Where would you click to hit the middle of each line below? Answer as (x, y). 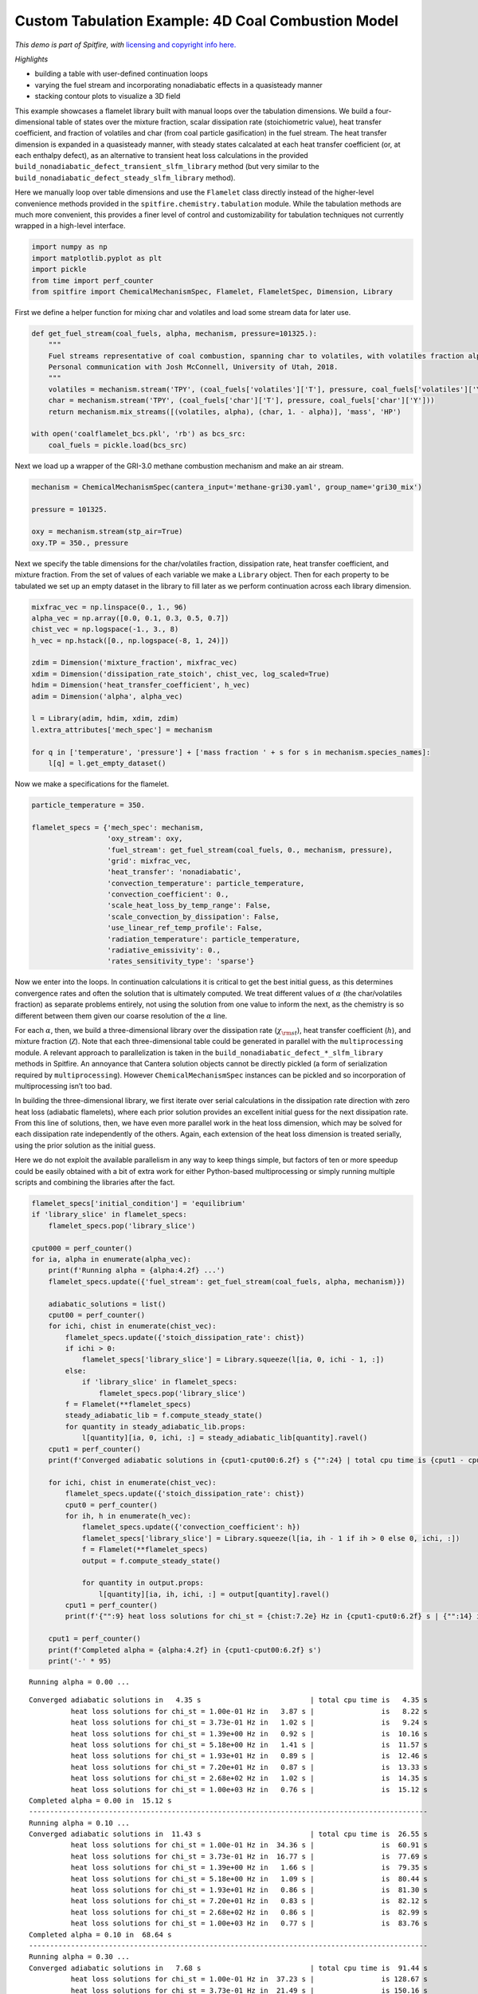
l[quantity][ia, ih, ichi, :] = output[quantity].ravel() (214, 1594)
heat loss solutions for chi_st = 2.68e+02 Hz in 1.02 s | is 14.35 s (249, 1778)
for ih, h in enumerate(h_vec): (128, 1516)
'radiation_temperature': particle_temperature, (204, 939)
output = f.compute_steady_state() (151, 1561)
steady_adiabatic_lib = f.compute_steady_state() (164, 1415)
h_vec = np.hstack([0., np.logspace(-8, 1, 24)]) (130, 640)
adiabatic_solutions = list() (107, 1304)
